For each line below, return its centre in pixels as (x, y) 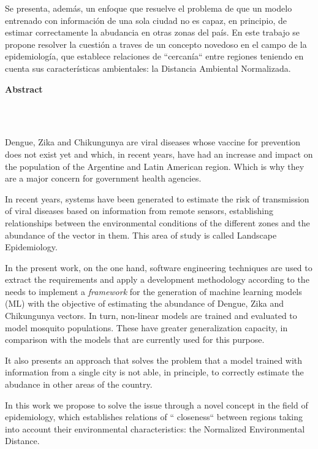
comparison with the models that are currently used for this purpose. (135, 340)
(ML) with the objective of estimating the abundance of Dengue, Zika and (145, 303)
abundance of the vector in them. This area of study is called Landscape (141, 235)
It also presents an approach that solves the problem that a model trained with (154, 360)
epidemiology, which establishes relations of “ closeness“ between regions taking (154, 417)
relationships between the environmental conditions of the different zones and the (157, 222)
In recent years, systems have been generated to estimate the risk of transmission (157, 198)
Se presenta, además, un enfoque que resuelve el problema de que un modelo (149, 8)
